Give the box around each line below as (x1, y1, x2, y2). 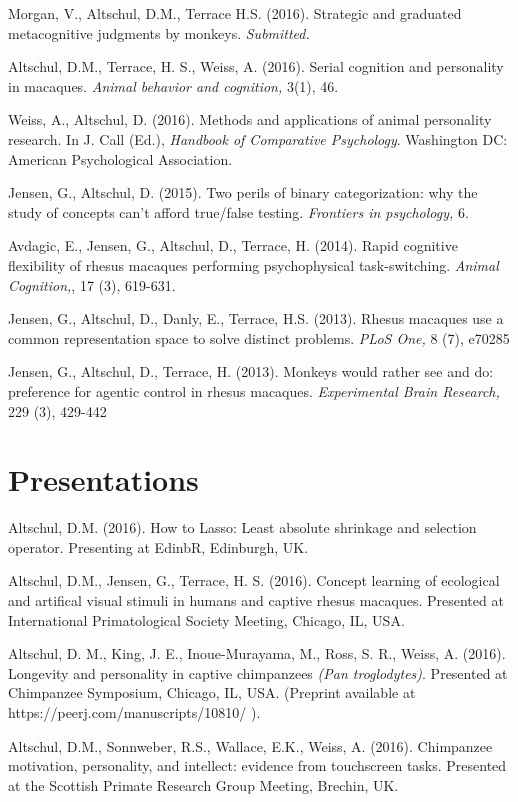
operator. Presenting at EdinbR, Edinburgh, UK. (8, 536, 309, 557)
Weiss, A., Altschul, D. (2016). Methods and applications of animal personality (8, 109, 492, 130)
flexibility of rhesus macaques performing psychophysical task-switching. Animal (8, 254, 499, 275)
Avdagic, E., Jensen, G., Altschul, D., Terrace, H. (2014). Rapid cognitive (8, 235, 458, 256)
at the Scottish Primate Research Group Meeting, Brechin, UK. (8, 774, 399, 795)
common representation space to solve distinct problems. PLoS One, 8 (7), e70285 (8, 327, 510, 348)
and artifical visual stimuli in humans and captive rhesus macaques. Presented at (8, 590, 504, 610)
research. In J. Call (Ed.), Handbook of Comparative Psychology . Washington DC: (8, 128, 508, 149)
